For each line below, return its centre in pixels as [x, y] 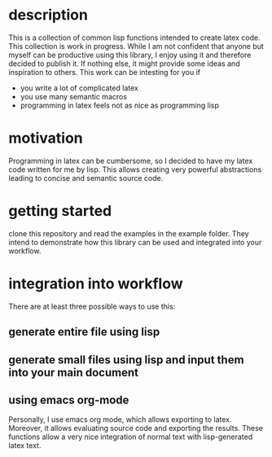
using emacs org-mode [69, 400]
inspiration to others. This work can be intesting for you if [105, 72]
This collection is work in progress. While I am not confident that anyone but [136, 46]
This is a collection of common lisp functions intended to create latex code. [134, 37]
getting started [60, 211]
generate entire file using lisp [84, 332]
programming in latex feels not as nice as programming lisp [120, 105]
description [48, 15]
